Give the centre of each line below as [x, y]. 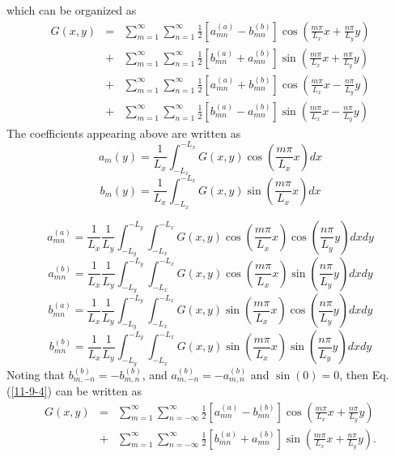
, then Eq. [364, 374]
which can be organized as [72, 10]
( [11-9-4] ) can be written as [74, 390]
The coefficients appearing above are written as [124, 132]
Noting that [36, 374]
